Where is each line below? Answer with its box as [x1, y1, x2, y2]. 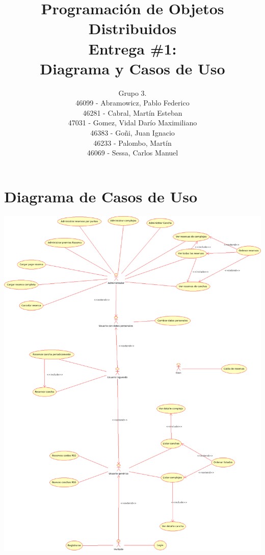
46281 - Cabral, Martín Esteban [83, 107, 182, 118]
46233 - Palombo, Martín [93, 137, 172, 148]
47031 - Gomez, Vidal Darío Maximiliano [68, 117, 197, 128]
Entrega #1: [88, 38, 177, 59]
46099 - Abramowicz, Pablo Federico [75, 97, 190, 108]
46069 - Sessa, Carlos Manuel [87, 147, 178, 158]
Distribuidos [88, 18, 177, 39]
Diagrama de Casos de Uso [4, 186, 198, 206]
